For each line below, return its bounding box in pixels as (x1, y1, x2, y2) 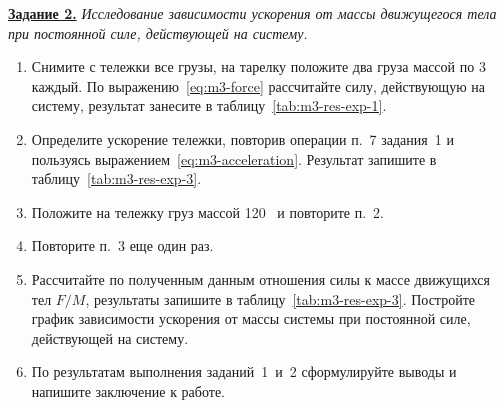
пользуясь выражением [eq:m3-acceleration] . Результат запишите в (31, 148, 437, 169)
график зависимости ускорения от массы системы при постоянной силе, (31, 308, 471, 329)
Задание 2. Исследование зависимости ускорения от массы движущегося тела (8, 3, 497, 23)
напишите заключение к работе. (31, 380, 225, 401)
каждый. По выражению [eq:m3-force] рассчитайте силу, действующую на (31, 75, 485, 96)
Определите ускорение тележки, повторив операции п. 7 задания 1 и (31, 128, 454, 149)
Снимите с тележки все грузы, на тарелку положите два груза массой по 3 (31, 56, 486, 77)
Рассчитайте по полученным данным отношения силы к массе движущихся (31, 268, 490, 289)
